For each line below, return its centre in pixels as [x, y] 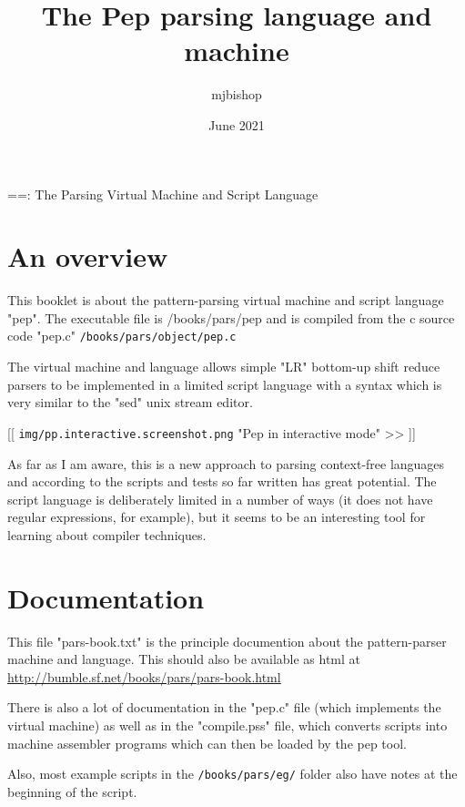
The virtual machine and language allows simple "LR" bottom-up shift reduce [224, 367]
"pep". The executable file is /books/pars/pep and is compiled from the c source [231, 317]
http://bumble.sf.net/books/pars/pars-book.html [144, 676]
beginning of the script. [72, 791]
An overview [88, 256]
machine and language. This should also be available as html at [184, 659]
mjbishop [237, 94]
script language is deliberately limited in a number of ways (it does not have [220, 499]
